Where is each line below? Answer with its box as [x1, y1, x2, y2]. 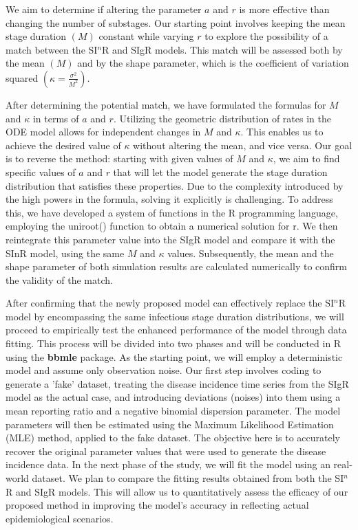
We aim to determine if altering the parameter [6, 2, 202, 16]
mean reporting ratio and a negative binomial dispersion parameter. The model [6, 404, 341, 418]
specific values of [6, 164, 76, 179]
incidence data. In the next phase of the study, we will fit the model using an [6, 457, 330, 472]
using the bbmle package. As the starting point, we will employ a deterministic [6, 349, 343, 364]
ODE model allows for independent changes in [6, 124, 201, 139]
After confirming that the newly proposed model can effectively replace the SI [6, 296, 334, 310]
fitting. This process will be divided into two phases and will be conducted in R [6, 336, 341, 351]
